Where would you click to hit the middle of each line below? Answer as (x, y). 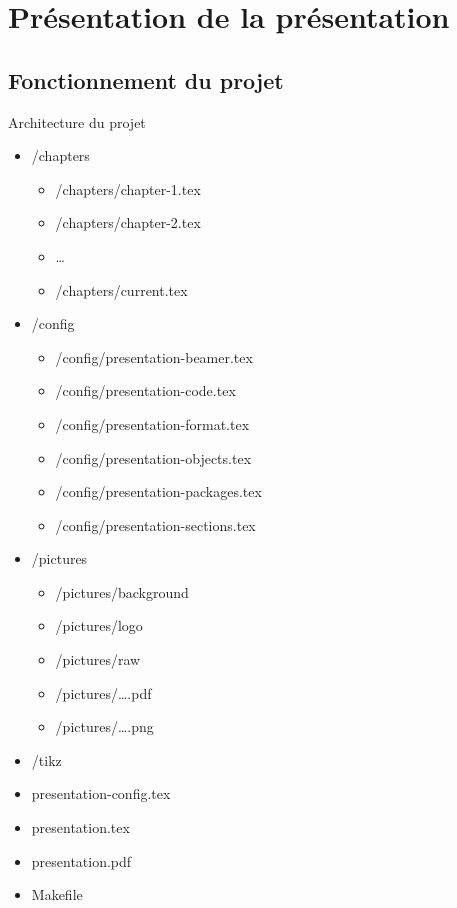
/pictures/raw (98, 659)
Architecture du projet (77, 121)
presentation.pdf (81, 860)
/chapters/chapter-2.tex (128, 222)
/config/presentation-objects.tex (153, 457)
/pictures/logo (99, 625)
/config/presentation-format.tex (152, 423)
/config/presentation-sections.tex (155, 524)
